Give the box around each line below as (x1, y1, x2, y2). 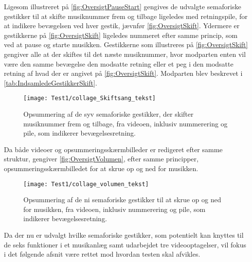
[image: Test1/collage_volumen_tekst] (23, 180, 149, 188)
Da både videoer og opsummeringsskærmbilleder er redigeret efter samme (4, 144, 223, 154)
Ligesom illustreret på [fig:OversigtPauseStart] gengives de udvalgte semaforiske (4, 1, 241, 11)
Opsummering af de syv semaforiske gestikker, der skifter (23, 109, 194, 119)
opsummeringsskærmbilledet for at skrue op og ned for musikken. (4, 163, 198, 173)
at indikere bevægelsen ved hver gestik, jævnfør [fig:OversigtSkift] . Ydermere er (4, 20, 240, 31)
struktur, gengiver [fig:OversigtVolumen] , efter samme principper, (4, 154, 198, 164)
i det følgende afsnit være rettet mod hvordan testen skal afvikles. (4, 249, 200, 259)
